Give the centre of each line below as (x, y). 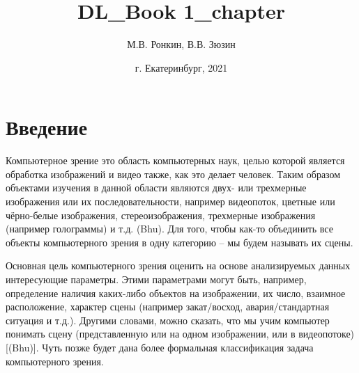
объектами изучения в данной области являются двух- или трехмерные (156, 188)
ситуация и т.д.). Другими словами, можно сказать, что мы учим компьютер (168, 320)
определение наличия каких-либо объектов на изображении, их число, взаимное (176, 293)
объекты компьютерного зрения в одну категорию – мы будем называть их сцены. (179, 242)
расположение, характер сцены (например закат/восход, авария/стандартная (168, 307)
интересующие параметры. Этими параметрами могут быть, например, (156, 279)
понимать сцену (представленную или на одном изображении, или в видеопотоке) (180, 334)
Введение (47, 127)
